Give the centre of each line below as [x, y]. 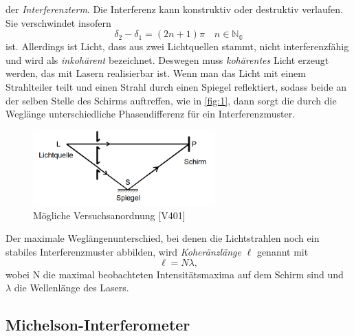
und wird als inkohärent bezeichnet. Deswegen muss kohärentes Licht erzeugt [167, 59]
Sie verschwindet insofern [58, 22]
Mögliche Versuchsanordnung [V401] [109, 215]
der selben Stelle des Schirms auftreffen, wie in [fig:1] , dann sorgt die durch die [171, 100]
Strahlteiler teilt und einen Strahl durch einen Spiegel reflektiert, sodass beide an [176, 86]
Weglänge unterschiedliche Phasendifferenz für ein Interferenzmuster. [151, 114]
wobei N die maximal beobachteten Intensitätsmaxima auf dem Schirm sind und [175, 274]
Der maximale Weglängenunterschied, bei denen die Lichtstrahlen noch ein [163, 238]
